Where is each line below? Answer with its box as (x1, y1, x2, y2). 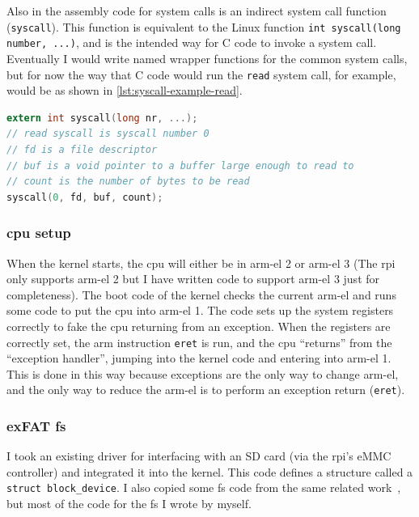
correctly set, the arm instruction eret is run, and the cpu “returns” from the (6, 333, 392, 350)
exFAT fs (6, 415, 66, 435)
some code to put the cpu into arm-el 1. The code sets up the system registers (6, 302, 394, 319)
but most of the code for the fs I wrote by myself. (6, 495, 252, 512)
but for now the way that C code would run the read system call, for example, (6, 66, 396, 83)
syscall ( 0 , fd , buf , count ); (6, 191, 163, 203)
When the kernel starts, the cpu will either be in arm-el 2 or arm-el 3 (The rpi (6, 254, 396, 271)
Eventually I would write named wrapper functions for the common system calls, (6, 49, 408, 66)
